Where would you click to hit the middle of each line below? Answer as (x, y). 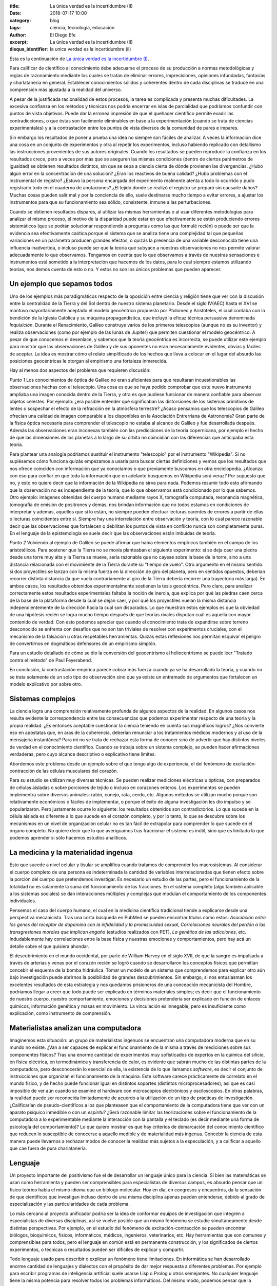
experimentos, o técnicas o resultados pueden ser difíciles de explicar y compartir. (97, 1249)
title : (15, 6)
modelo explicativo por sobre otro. (46, 684)
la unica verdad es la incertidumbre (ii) (91, 49)
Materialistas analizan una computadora (75, 1028)
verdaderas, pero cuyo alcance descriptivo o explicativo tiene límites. (83, 754)
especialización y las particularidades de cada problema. (70, 1204)
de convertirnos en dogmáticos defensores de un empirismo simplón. (83, 644)
